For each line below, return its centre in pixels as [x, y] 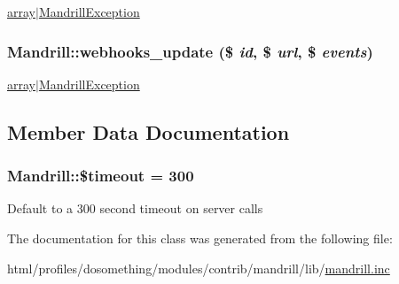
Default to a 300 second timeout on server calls [135, 208]
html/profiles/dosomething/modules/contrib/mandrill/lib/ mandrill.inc [199, 268]
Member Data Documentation [149, 131]
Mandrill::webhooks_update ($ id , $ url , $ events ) [190, 51]
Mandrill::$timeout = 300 [101, 176]
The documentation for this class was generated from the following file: [200, 238]
